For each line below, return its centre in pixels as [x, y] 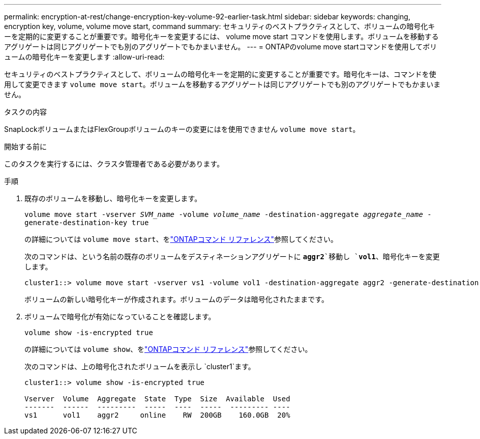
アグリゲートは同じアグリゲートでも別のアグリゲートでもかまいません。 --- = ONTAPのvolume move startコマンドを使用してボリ [221, 47]
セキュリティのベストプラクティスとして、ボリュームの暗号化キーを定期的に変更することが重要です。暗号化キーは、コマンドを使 [220, 74]
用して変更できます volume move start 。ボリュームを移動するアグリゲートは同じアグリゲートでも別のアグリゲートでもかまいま [222, 84]
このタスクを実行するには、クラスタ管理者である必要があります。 [114, 164]
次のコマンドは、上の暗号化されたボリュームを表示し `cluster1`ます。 [140, 366]
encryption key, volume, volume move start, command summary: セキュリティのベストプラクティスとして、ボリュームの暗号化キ [220, 26]
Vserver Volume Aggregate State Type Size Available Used [157, 399]
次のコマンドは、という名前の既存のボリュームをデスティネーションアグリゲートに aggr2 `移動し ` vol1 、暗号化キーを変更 [232, 256]
